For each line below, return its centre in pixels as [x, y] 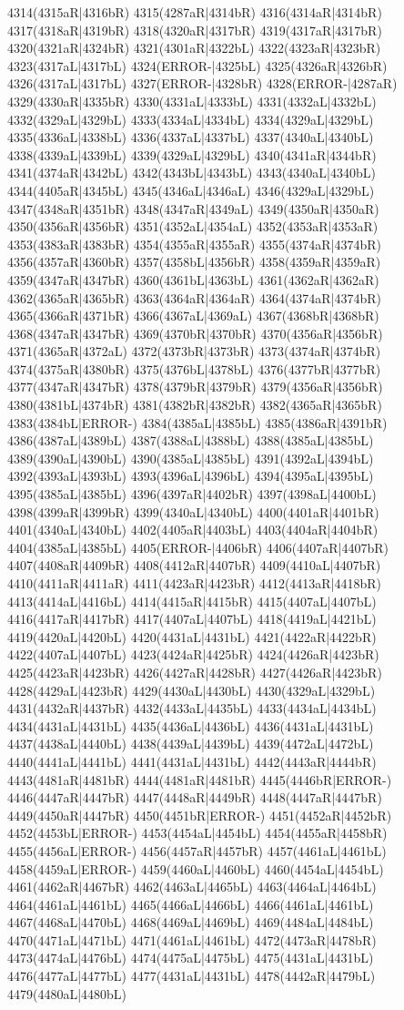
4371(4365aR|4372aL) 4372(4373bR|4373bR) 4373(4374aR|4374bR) [194, 351]
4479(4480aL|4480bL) [67, 993]
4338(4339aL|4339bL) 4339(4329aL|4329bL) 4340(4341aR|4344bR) [192, 154]
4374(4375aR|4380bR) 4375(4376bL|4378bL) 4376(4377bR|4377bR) [194, 368]
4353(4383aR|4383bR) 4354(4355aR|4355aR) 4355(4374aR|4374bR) [195, 244]
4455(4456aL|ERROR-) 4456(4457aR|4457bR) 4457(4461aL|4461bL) [197, 850]
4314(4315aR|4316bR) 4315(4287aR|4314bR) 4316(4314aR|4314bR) [195, 12]
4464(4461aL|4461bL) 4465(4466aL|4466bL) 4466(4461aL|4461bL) [191, 904]
